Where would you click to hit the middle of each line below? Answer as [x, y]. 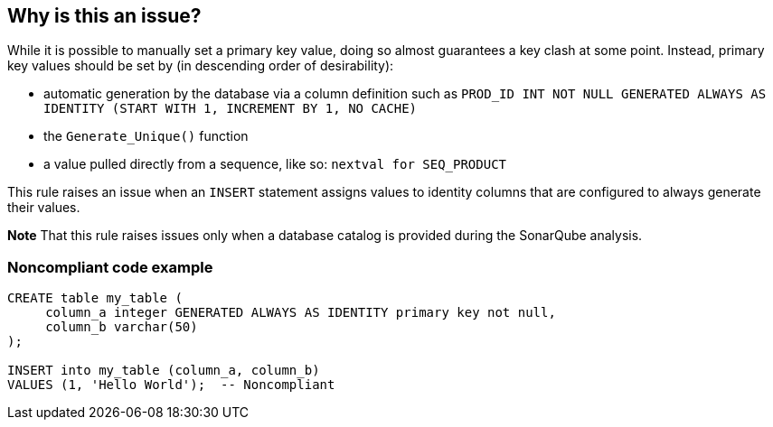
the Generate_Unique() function [146, 136]
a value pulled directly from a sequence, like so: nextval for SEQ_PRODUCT [275, 164]
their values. [44, 208]
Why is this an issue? [104, 16]
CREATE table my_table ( [95, 298]
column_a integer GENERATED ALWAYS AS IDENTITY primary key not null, [301, 313]
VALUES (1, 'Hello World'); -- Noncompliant [171, 385]
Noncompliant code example [110, 267]
